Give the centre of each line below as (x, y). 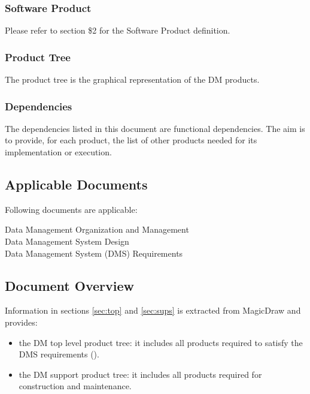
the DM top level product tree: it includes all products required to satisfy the (161, 342)
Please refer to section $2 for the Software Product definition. (118, 30)
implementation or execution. (58, 152)
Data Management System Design (67, 241)
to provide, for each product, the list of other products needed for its (131, 140)
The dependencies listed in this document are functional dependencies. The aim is (155, 128)
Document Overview (69, 285)
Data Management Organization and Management (97, 229)
